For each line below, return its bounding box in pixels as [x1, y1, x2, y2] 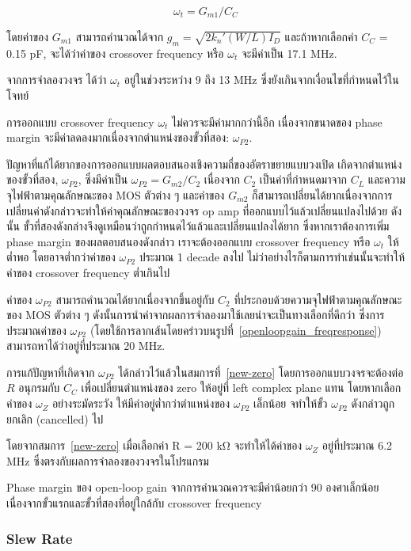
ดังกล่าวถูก [351, 395, 395, 412]
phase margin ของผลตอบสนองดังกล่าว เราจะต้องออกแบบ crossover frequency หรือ [6, 233, 371, 249]
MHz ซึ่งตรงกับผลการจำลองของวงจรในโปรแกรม [6, 452, 209, 469]
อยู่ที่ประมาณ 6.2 [322, 437, 393, 454]
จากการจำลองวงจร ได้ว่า [6, 71, 107, 88]
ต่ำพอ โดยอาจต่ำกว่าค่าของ [6, 249, 116, 265]
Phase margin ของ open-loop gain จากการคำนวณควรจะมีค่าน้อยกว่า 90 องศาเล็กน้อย [6, 479, 379, 496]
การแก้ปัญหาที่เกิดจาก [6, 363, 95, 380]
